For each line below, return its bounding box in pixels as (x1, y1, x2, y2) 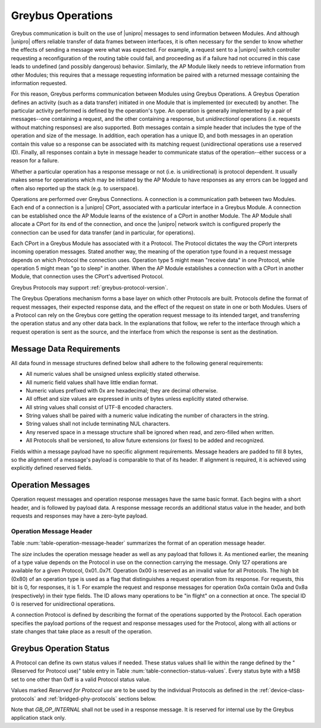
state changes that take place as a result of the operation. (11, 628, 153, 635)
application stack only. (11, 714, 67, 721)
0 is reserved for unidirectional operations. (11, 600, 115, 607)
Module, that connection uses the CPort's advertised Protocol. (11, 273, 164, 280)
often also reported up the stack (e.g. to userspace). (11, 184, 139, 192)
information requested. (11, 79, 67, 86)
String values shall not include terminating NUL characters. (26, 420, 171, 428)
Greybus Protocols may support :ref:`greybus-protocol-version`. (11, 284, 168, 291)
